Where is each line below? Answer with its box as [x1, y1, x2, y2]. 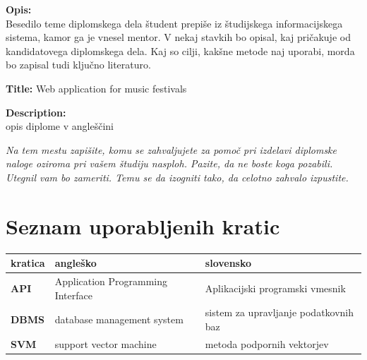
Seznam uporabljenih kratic [6, 211, 280, 240]
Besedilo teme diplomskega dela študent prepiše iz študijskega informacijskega [6, 16, 343, 30]
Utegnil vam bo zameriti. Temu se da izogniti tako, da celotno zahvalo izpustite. [6, 169, 349, 184]
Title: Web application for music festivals [6, 80, 187, 95]
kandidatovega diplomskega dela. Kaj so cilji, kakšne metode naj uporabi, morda [6, 43, 355, 58]
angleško [54, 256, 97, 270]
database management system [54, 312, 183, 327]
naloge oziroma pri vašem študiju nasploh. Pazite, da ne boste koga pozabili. [6, 156, 333, 171]
